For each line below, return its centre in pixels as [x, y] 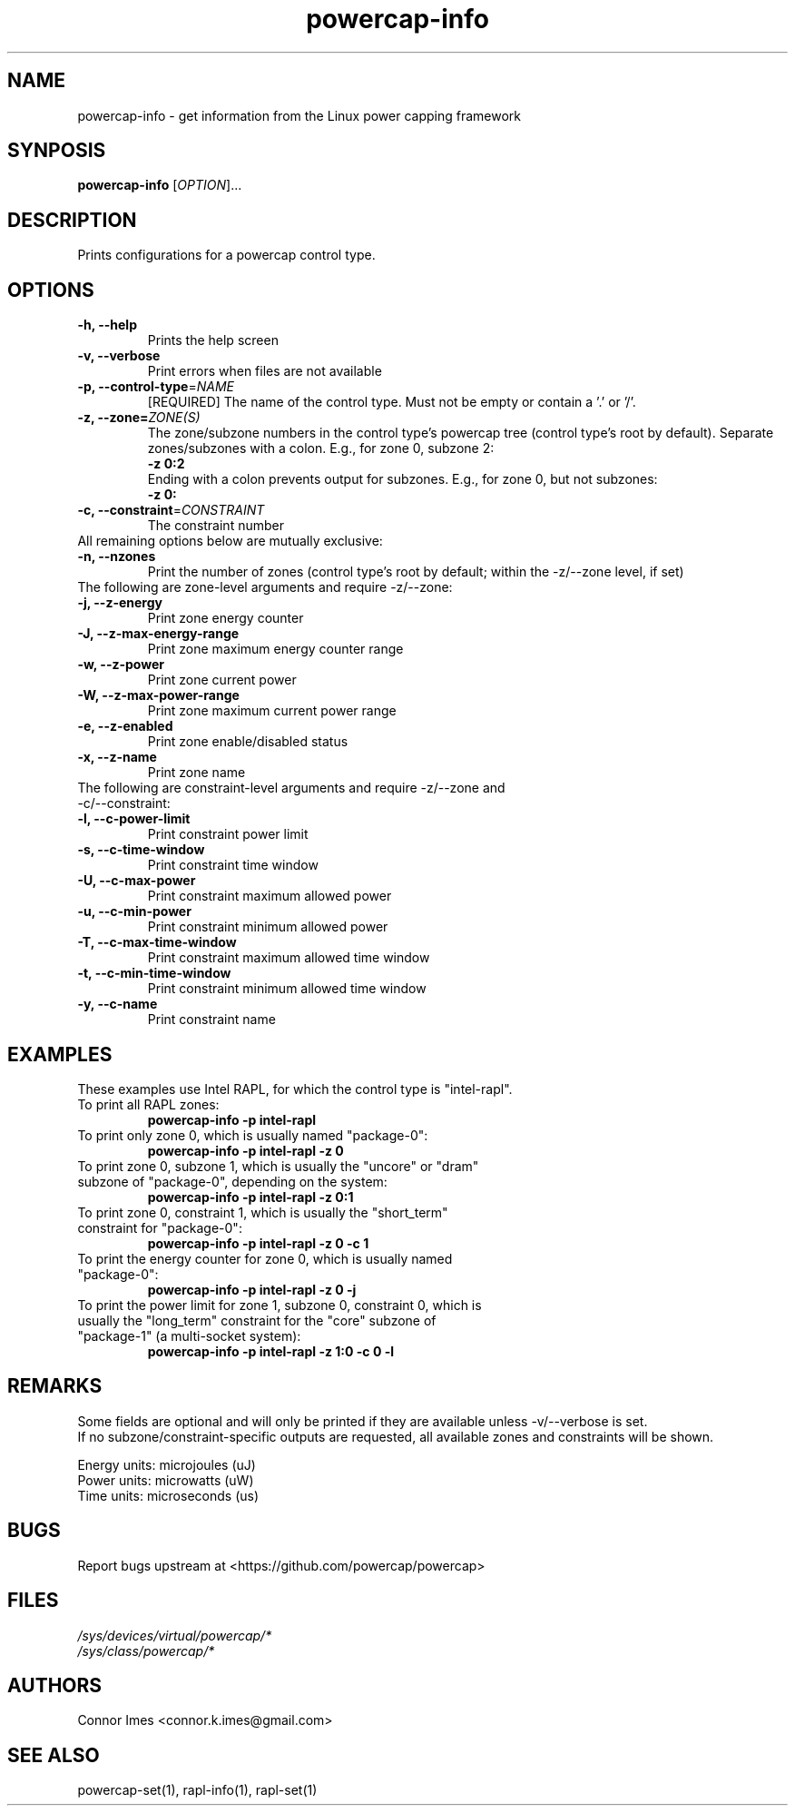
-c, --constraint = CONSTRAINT [171, 510]
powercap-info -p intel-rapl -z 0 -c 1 [258, 1243]
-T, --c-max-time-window [157, 942]
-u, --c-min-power [134, 911]
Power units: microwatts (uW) [166, 1480]
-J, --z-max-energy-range [158, 634]
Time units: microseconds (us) [168, 1495]
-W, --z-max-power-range [158, 695]
